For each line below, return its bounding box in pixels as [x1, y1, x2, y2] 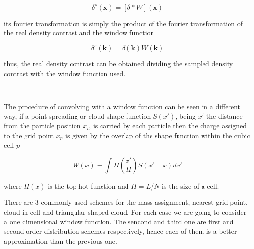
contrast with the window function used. [4, 68, 126, 78]
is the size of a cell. [162, 180, 219, 191]
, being [175, 111, 196, 121]
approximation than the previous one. [4, 235, 117, 246]
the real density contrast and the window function [4, 28, 154, 38]
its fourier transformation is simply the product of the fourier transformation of [4, 18, 243, 28]
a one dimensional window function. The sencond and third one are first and [4, 216, 234, 226]
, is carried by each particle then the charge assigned [89, 120, 247, 131]
